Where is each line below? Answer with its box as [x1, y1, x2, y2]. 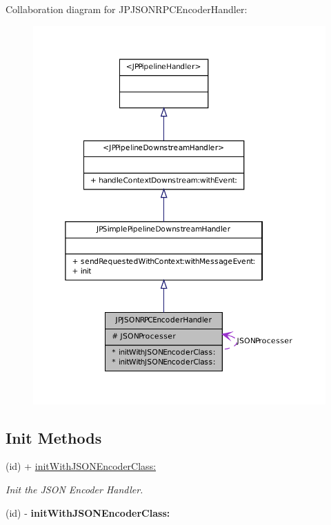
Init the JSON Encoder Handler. [6, 482, 143, 496]
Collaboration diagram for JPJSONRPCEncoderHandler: [6, 2, 248, 16]
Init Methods [6, 426, 102, 448]
